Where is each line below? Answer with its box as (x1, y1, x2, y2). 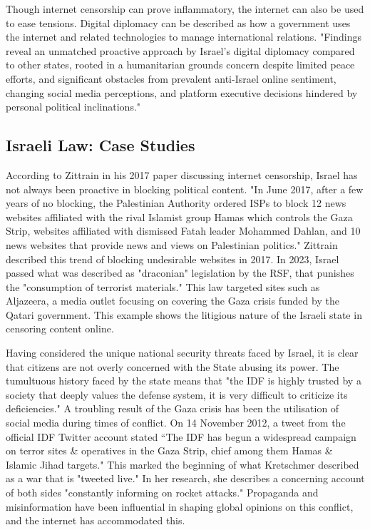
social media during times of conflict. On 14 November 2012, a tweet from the (6, 415, 346, 430)
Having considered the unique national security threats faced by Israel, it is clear (6, 345, 359, 360)
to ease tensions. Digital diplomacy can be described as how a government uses (6, 15, 351, 30)
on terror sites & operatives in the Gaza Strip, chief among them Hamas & (6, 443, 333, 458)
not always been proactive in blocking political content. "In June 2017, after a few (6, 181, 364, 196)
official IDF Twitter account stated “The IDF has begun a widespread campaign (6, 429, 356, 444)
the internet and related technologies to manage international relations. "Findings (6, 29, 361, 44)
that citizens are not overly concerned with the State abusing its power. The (6, 359, 339, 374)
